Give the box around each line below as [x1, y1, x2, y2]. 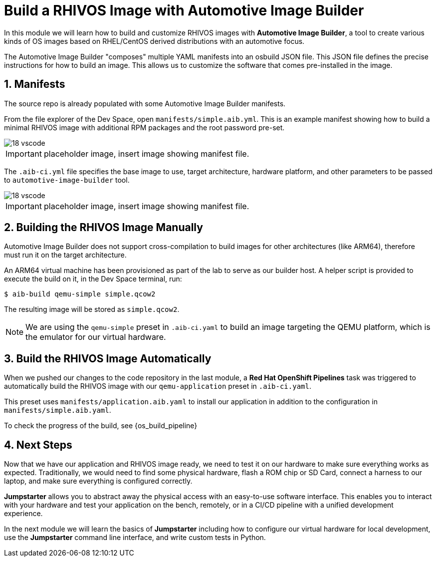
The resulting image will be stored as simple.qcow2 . [4, 305, 180, 314]
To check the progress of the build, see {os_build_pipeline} [4, 421, 198, 430]
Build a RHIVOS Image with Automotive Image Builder [4, 2, 364, 19]
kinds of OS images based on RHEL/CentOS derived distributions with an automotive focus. [4, 36, 305, 45]
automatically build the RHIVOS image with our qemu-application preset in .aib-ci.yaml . [4, 382, 311, 391]
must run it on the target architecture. [4, 251, 127, 260]
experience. [4, 509, 43, 518]
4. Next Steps [4, 438, 72, 451]
